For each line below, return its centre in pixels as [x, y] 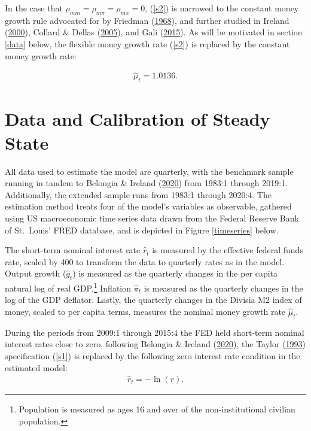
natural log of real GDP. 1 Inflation [68, 287]
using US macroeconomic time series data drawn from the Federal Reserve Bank [152, 218]
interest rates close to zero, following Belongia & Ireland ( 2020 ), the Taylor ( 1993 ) [155, 344]
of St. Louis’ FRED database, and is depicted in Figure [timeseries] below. [142, 230]
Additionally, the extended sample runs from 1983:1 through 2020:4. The [138, 194]
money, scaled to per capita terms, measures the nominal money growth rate [145, 311]
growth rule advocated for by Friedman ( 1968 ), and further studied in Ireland [147, 20]
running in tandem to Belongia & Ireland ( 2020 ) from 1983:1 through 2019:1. [146, 183]
